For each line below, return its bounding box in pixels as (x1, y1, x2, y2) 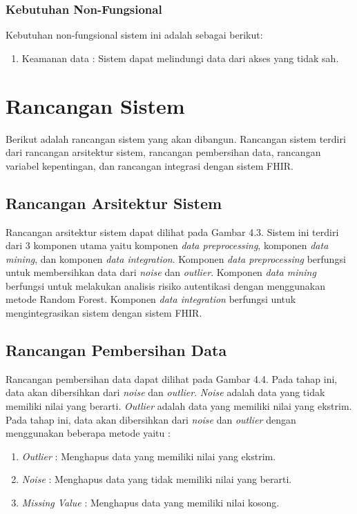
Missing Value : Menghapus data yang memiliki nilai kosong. (21, 495, 280, 510)
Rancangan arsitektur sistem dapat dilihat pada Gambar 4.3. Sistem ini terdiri (6, 224, 339, 239)
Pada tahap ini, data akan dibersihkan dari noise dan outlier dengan (6, 412, 296, 426)
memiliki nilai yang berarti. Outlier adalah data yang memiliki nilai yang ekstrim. (6, 399, 352, 413)
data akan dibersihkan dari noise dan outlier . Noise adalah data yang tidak (6, 385, 325, 399)
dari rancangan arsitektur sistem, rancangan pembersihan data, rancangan (6, 145, 321, 159)
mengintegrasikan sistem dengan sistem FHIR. (6, 306, 202, 320)
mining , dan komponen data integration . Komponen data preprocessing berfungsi (6, 251, 346, 266)
